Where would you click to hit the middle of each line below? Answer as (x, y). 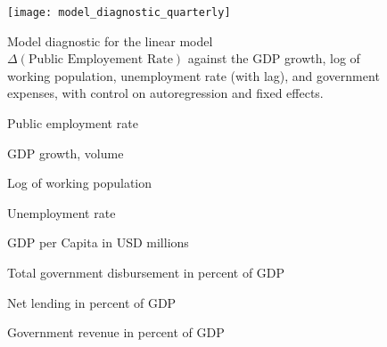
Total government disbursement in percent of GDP (146, 272)
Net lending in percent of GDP (92, 302)
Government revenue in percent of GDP (116, 332)
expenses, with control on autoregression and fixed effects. (165, 93)
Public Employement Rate (100, 60)
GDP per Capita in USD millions (98, 242)
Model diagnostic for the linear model (110, 40)
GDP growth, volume (66, 153)
